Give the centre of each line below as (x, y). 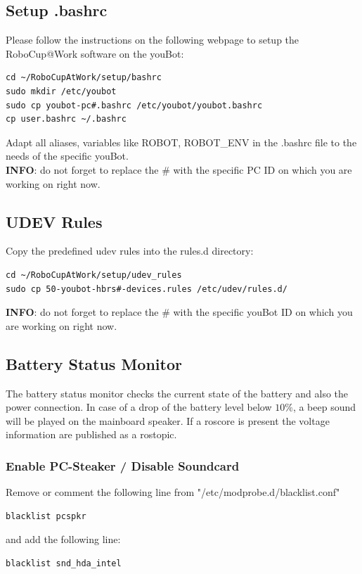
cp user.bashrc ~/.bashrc (66, 119)
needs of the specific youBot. (67, 156)
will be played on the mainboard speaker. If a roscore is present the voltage (168, 420)
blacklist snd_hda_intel (64, 563)
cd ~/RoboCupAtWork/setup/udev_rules (94, 275)
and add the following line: (63, 539)
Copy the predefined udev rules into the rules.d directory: (130, 251)
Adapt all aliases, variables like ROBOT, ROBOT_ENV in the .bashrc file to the (181, 142)
